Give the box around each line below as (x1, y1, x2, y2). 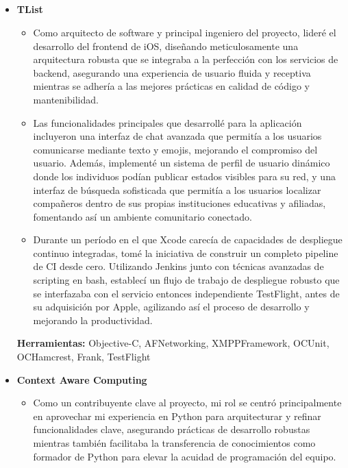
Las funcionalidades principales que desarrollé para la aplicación (33, 115, 302, 130)
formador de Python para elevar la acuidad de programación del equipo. (33, 449, 336, 463)
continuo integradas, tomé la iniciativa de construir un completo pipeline (33, 245, 338, 260)
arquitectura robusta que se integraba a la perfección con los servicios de (33, 52, 338, 66)
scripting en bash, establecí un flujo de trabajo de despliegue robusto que (33, 273, 340, 287)
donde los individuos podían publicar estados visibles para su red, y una (33, 169, 336, 183)
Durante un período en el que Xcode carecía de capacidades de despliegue (33, 232, 343, 247)
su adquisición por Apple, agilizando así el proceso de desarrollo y (33, 299, 310, 314)
